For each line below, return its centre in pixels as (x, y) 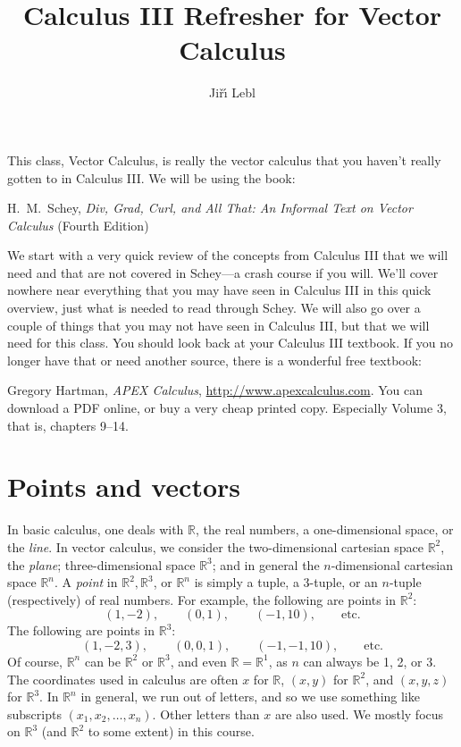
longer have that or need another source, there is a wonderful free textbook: (214, 360)
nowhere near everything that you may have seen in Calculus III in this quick (219, 290)
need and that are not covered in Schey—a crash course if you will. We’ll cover (223, 272)
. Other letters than (206, 713)
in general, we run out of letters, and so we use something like (250, 697)
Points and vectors (124, 487)
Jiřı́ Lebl (232, 92)
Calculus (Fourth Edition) (78, 225)
